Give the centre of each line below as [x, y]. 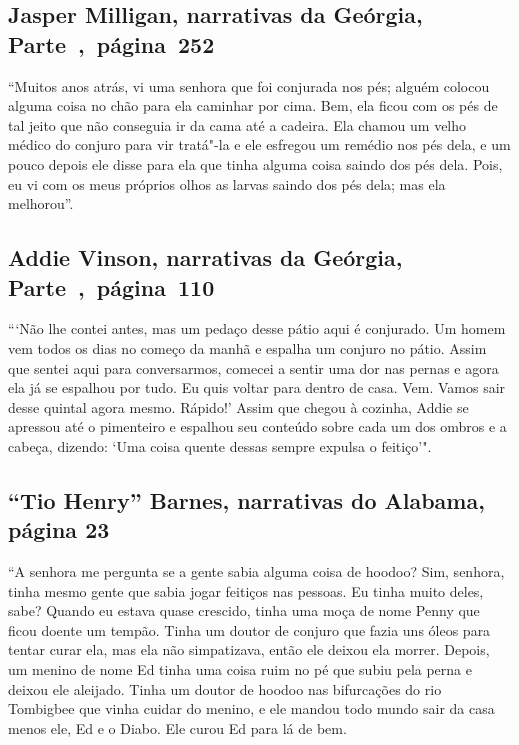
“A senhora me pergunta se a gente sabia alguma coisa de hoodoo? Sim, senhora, [256, 571]
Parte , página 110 [111, 286]
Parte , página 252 [111, 43]
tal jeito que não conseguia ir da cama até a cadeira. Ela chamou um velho [237, 124]
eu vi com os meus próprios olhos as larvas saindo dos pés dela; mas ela [227, 183]
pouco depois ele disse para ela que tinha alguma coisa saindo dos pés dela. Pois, [255, 163]
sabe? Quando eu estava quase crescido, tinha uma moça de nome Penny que [244, 610]
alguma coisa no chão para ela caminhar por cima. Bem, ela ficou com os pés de [253, 105]
